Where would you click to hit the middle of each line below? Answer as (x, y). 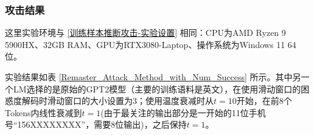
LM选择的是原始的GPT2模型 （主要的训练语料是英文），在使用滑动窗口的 (157, 88)
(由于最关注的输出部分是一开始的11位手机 (183, 112)
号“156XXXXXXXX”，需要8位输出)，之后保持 (96, 124)
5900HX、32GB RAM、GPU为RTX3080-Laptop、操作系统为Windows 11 (145, 44)
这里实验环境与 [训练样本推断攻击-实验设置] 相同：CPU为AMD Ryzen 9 (145, 33)
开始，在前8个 (264, 101)
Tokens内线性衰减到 (44, 112)
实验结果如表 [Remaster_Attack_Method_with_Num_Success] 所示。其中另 (153, 77)
